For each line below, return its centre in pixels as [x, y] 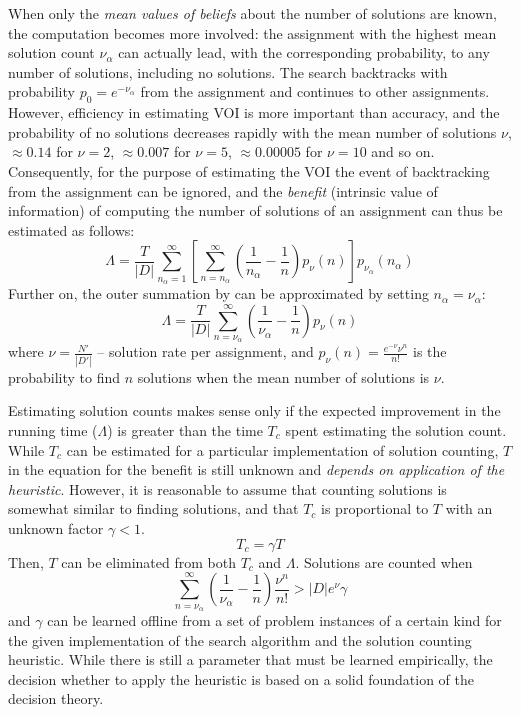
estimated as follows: [71, 229]
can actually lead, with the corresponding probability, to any [304, 52]
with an [469, 508]
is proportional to [375, 508]
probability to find [64, 376]
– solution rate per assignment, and [205, 351]
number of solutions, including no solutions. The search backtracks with [228, 71]
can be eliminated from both [148, 561]
